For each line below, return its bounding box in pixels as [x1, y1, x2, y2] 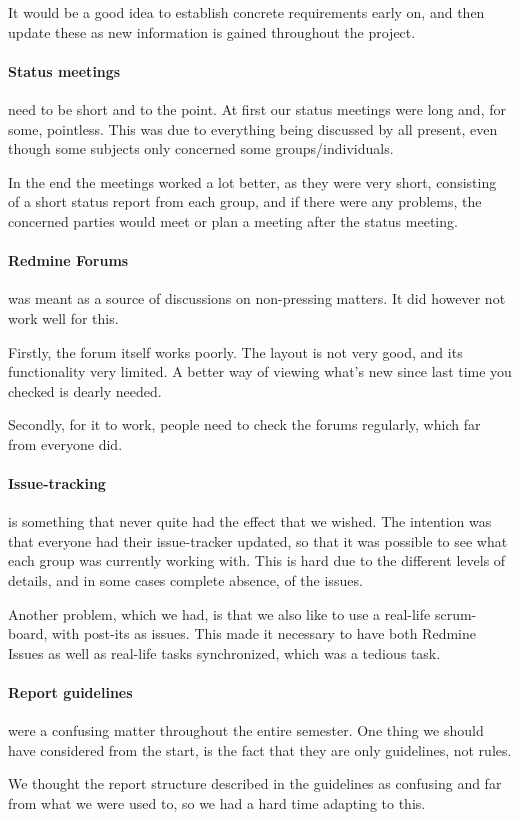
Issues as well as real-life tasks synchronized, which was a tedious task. [8, 642, 441, 663]
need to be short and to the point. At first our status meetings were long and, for [8, 98, 506, 119]
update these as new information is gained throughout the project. [8, 21, 416, 42]
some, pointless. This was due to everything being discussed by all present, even [8, 118, 498, 139]
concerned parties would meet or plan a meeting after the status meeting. [8, 210, 458, 231]
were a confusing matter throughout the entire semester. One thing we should [8, 720, 484, 741]
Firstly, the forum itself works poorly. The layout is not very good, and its [8, 341, 463, 362]
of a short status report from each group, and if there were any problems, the [8, 191, 482, 212]
